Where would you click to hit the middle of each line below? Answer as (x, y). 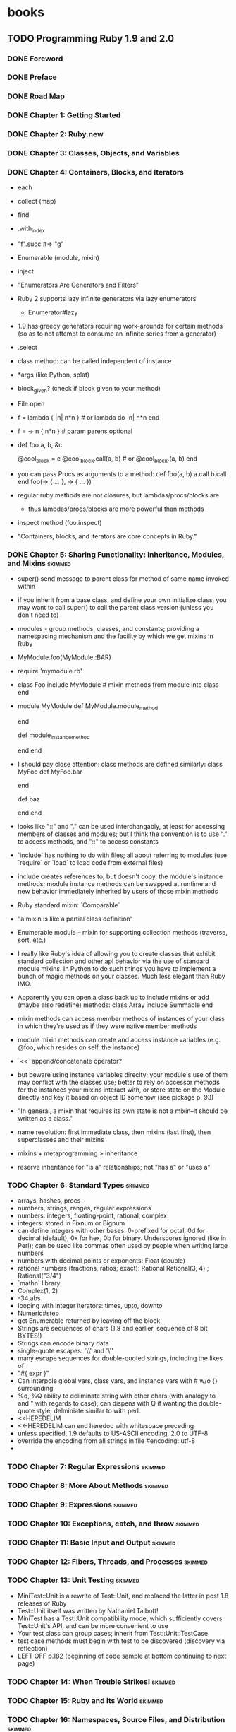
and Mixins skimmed (39, 563)
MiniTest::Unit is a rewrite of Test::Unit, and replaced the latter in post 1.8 (123, 1596)
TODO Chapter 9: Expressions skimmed (72, 1504)
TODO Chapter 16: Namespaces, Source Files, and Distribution (116, 1719)
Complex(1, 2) (38, 1290)
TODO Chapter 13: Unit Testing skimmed (73, 1580)
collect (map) (37, 201)
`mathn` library (39, 1283)
